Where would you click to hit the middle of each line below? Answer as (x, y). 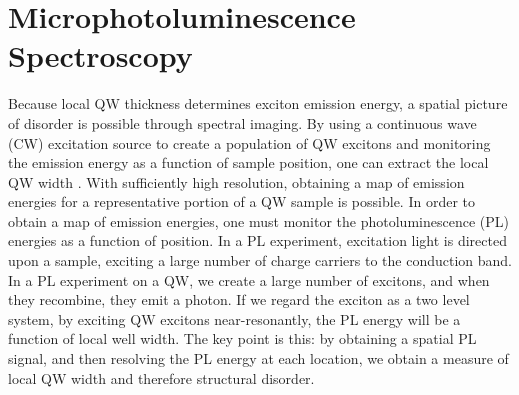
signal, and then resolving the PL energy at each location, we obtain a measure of (258, 358)
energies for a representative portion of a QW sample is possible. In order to (241, 201)
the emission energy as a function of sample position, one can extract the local (248, 162)
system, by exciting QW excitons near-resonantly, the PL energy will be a (234, 318)
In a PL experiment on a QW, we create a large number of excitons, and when (249, 279)
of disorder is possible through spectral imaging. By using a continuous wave (242, 122)
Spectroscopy (100, 55)
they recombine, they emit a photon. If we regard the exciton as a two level (239, 299)
